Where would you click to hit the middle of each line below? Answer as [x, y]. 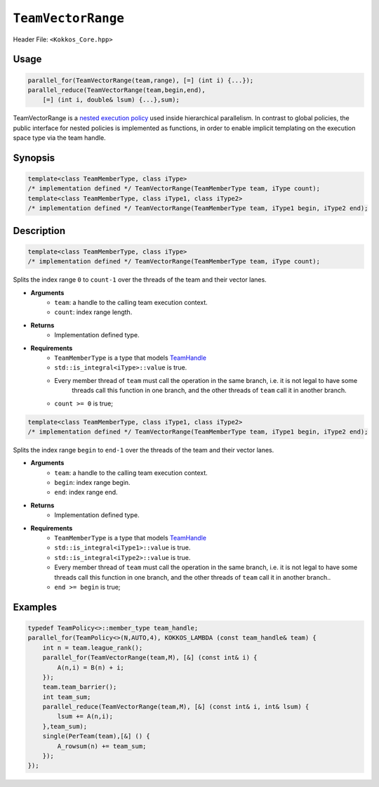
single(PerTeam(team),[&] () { [96, 736]
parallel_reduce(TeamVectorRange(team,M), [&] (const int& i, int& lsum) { [176, 707]
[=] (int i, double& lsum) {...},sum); [111, 100]
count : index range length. [93, 312]
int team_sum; [67, 697]
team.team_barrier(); [80, 687]
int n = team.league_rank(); [93, 648]
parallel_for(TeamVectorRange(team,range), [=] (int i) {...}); [141, 80]
